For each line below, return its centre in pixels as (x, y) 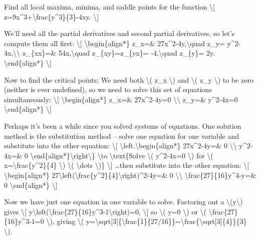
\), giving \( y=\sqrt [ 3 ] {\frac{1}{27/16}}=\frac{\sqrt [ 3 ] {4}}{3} (147, 221)
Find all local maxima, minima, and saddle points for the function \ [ (109, 7)
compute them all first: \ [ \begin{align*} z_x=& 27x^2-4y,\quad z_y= (114, 43)
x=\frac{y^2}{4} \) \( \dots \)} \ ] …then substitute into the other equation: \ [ (127, 165)
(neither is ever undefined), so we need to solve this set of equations (108, 89)
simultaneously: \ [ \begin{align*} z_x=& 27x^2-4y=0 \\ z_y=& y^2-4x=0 (121, 99)
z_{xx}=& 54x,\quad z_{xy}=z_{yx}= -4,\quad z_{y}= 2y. (119, 53)
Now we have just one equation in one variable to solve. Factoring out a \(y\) (123, 202)
